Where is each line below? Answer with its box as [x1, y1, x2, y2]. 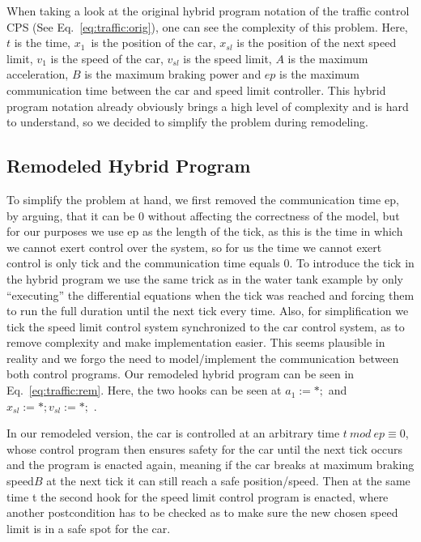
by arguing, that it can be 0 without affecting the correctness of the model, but [6, 207, 400, 224]
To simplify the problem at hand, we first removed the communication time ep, [6, 190, 399, 207]
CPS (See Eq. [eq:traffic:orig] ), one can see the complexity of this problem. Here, [6, 18, 408, 35]
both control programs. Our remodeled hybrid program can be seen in [6, 365, 355, 382]
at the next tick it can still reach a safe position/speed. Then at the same [46, 472, 410, 489]
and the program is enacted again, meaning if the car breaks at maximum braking [6, 456, 415, 473]
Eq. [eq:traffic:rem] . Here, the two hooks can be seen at [6, 382, 282, 399]
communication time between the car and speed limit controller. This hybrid [6, 81, 386, 98]
